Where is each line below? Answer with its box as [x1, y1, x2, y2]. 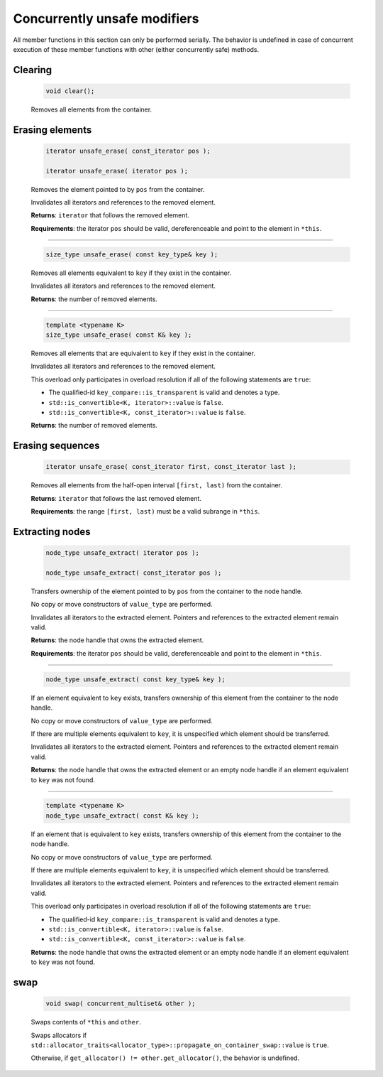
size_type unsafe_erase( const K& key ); [45, 330, 192, 339]
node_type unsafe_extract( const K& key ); [45, 811, 200, 820]
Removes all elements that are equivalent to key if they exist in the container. [30, 349, 255, 357]
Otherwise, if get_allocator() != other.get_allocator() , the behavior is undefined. [30, 1054, 300, 1062]
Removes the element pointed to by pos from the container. [30, 185, 205, 193]
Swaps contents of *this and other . [30, 1018, 141, 1027]
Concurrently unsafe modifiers [13, 11, 199, 26]
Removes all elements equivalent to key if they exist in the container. [30, 269, 232, 277]
